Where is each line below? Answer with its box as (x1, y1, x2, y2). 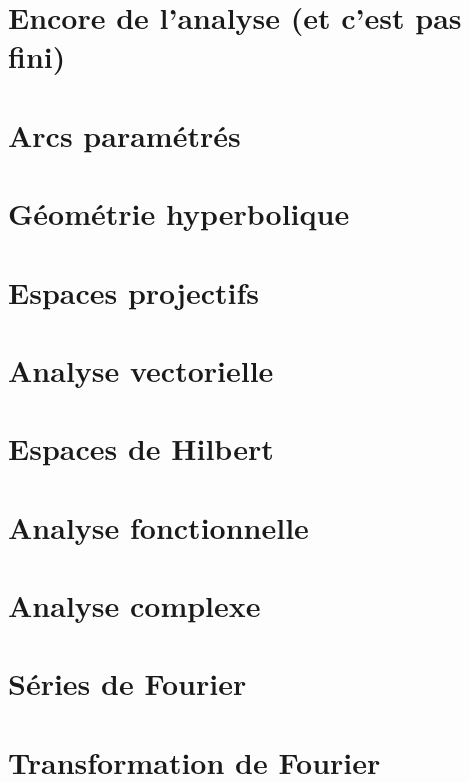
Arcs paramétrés (8, 114, 241, 155)
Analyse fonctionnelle (8, 506, 309, 547)
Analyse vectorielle (8, 349, 274, 390)
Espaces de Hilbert (8, 428, 274, 469)
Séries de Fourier (8, 663, 247, 704)
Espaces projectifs (8, 271, 259, 312)
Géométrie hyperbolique (8, 193, 350, 234)
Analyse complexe (8, 585, 261, 625)
